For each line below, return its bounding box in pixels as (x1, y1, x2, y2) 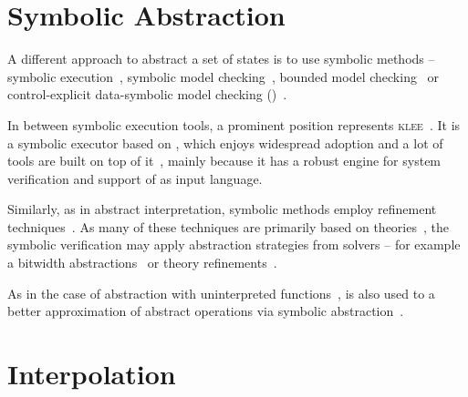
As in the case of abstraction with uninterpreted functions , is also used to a (7, 283, 435, 302)
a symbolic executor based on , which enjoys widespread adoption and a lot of (7, 133, 443, 152)
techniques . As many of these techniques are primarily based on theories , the (7, 217, 449, 236)
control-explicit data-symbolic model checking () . (7, 85, 287, 104)
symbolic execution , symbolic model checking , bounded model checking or (7, 66, 440, 86)
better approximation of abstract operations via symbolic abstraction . (7, 301, 404, 321)
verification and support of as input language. (7, 168, 263, 188)
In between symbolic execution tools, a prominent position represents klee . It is (7, 115, 461, 134)
